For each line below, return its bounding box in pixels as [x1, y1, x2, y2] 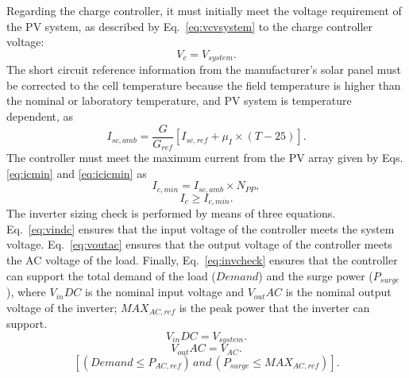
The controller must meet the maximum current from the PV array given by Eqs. [6, 149, 403, 166]
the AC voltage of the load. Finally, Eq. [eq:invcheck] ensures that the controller [6, 252, 398, 268]
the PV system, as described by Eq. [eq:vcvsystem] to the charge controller [6, 17, 373, 34]
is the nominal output [285, 283, 392, 300]
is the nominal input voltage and [84, 283, 244, 300]
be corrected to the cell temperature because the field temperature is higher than [6, 76, 401, 93]
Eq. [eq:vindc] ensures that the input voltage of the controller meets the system [6, 220, 395, 237]
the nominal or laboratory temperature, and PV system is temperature [6, 92, 352, 109]
